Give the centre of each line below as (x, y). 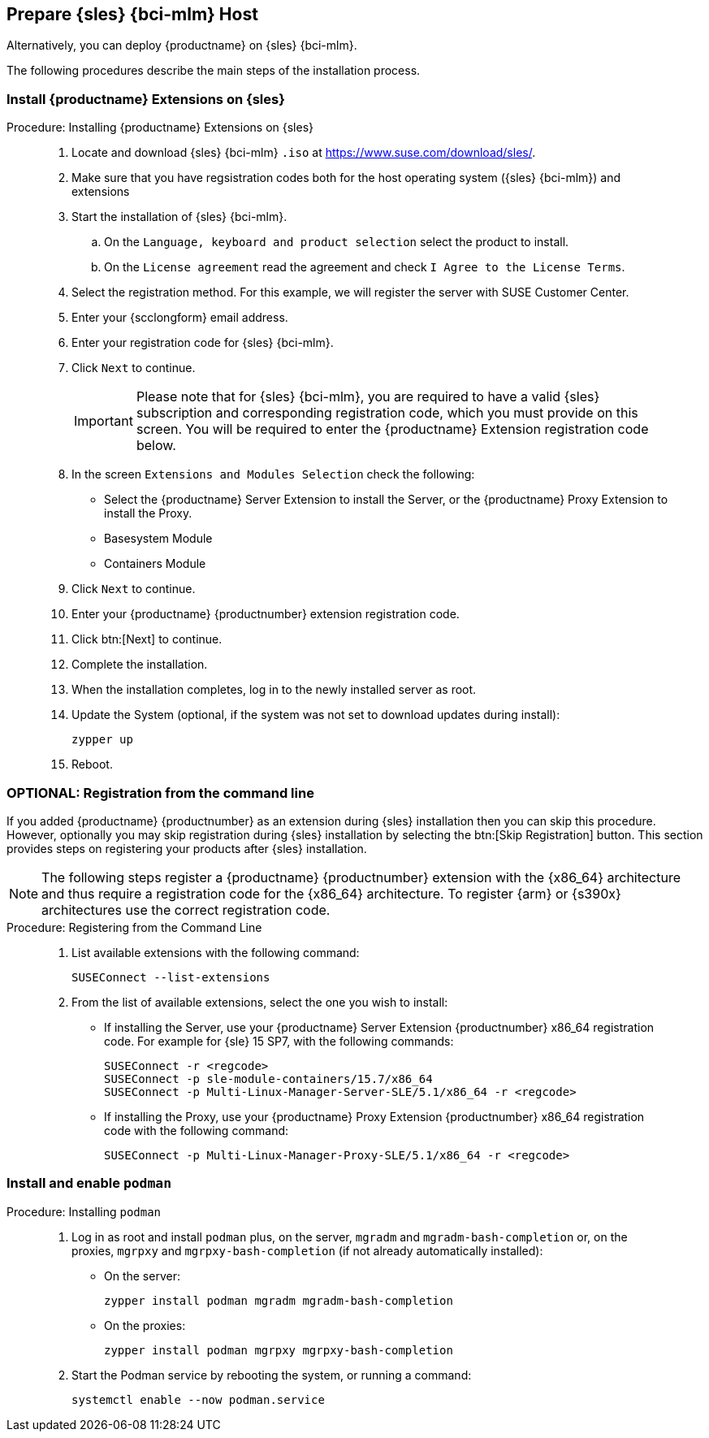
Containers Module (155, 564)
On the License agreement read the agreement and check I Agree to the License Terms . (365, 267)
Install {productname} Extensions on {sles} (146, 99)
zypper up (102, 740)
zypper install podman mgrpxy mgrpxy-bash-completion (279, 1350)
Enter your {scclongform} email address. (180, 318)
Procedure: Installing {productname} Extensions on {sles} (160, 128)
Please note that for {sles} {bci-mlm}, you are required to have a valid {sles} (368, 397)
